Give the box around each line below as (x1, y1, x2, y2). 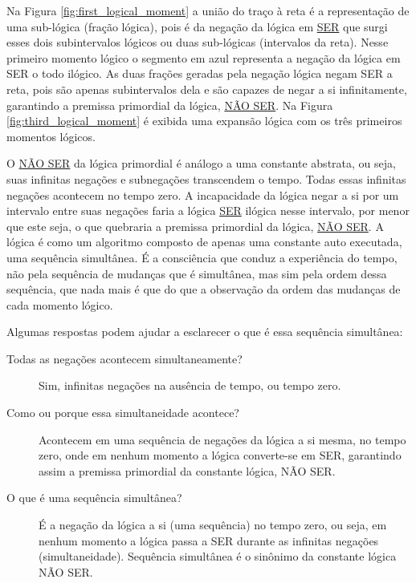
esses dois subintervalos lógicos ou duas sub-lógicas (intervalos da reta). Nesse (6, 34, 389, 51)
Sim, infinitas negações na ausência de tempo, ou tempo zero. (39, 377, 341, 394)
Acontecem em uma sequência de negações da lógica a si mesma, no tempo (39, 431, 406, 447)
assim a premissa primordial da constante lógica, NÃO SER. (39, 462, 336, 479)
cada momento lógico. (6, 296, 113, 313)
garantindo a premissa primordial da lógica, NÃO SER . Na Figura (6, 96, 333, 113)
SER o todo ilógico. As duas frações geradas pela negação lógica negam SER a (6, 65, 393, 82)
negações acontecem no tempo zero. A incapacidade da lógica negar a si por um (6, 186, 399, 203)
